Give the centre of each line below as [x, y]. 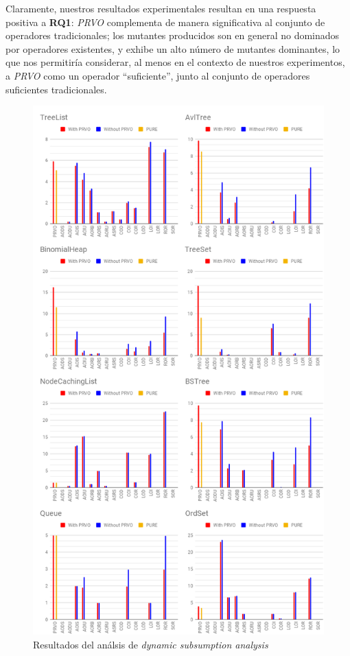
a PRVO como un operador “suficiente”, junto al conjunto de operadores [158, 75]
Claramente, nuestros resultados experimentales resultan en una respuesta [161, 8]
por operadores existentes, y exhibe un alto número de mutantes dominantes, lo [173, 48]
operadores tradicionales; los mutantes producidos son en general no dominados [173, 35]
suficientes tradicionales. [56, 89]
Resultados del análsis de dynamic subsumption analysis [151, 644]
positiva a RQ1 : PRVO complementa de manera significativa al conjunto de [165, 22]
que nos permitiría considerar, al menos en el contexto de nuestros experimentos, [175, 62]
